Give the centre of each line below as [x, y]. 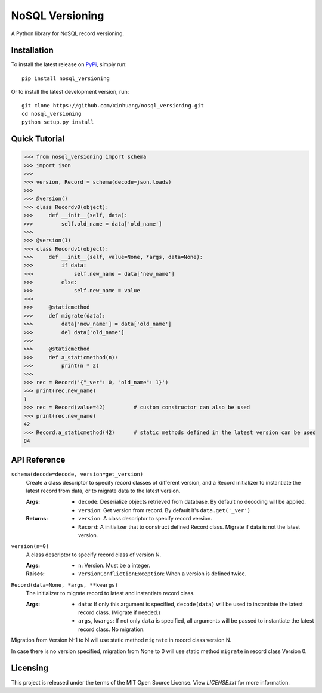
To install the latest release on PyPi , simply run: [69, 64]
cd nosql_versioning [52, 114]
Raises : [35, 574]
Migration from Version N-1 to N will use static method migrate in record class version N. [121, 640]
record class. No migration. [112, 629]
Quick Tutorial [38, 139]
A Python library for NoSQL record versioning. [68, 33]
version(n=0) [30, 546]
